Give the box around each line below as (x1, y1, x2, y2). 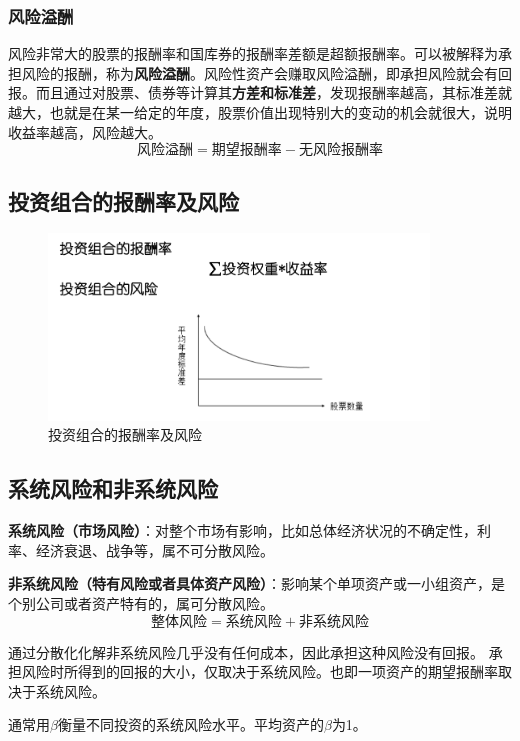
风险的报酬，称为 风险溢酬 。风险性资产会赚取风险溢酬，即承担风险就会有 (21, 62, 498, 83)
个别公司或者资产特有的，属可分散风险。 (8, 592, 274, 613)
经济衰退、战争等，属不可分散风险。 (35, 539, 274, 560)
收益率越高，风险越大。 (8, 121, 162, 142)
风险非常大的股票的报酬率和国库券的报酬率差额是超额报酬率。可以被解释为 (8, 43, 498, 64)
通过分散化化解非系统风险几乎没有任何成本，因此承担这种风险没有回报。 (8, 641, 484, 662)
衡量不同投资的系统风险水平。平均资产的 (57, 714, 324, 735)
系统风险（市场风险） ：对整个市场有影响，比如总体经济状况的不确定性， (8, 520, 477, 541)
